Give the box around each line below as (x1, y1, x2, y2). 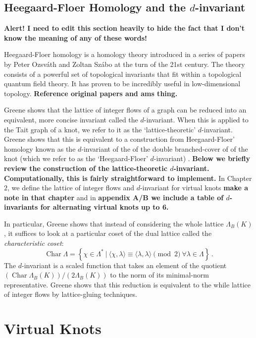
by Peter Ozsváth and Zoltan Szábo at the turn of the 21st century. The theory (4, 58, 245, 69)
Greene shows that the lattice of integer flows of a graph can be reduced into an (4, 105, 247, 115)
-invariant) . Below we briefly (154, 153, 251, 164)
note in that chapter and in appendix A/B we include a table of (4, 192, 224, 202)
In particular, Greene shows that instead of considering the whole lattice (4, 218, 224, 228)
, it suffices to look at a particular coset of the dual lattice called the (4, 228, 212, 238)
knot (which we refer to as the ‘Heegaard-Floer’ (4, 153, 148, 164)
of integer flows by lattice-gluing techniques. (4, 289, 137, 299)
